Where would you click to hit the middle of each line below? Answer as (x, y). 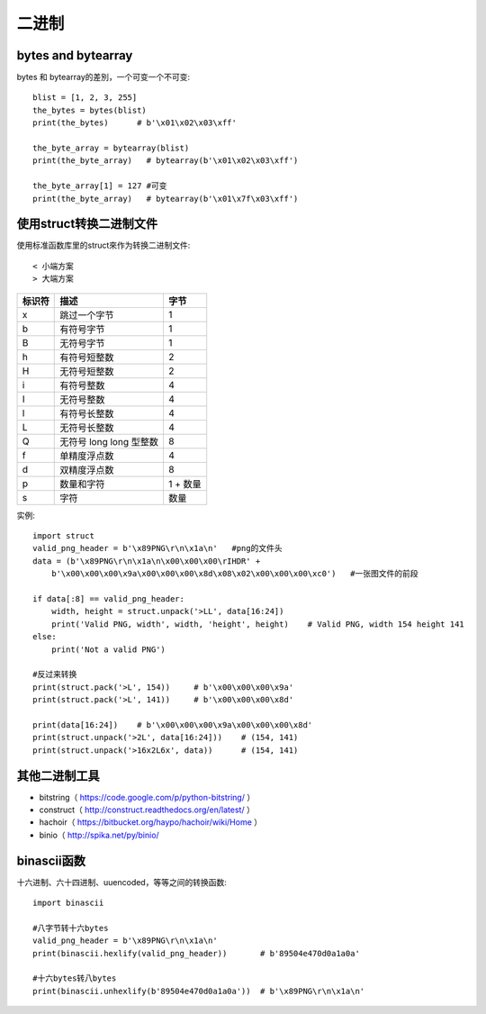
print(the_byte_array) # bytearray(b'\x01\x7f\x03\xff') (166, 199)
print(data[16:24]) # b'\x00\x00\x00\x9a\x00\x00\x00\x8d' (173, 724)
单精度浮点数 (87, 456)
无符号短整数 (87, 371)
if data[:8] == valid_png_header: (108, 599)
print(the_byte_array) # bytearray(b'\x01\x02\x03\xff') (166, 161)
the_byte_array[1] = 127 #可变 (100, 186)
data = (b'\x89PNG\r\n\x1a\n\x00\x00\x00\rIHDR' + (147, 561)
